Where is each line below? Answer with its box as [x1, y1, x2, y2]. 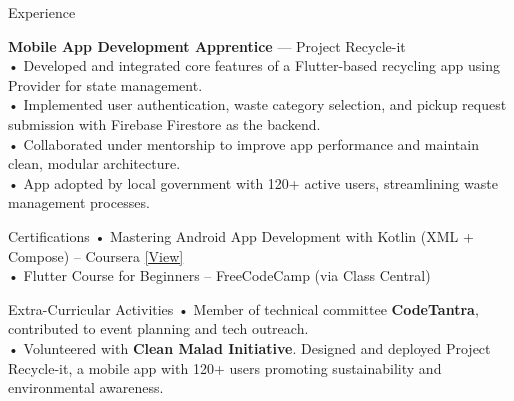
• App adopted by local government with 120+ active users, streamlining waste [8, 172, 499, 193]
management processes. [8, 192, 150, 213]
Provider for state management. [8, 74, 203, 95]
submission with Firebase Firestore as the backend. [8, 113, 321, 134]
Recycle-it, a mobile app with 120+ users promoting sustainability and [8, 357, 442, 378]
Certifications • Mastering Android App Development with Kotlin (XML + [8, 225, 474, 246]
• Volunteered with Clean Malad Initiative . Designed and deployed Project [8, 337, 491, 358]
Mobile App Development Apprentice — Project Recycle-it [8, 35, 406, 56]
